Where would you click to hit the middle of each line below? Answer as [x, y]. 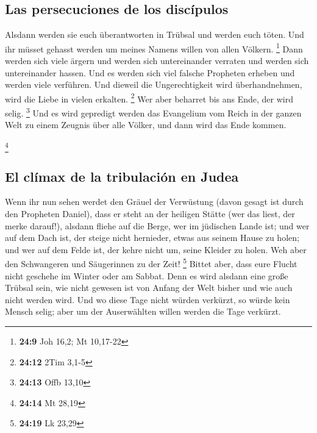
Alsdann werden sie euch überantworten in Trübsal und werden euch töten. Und [155, 34]
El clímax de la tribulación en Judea [122, 176]
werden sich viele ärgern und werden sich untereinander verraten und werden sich [157, 61]
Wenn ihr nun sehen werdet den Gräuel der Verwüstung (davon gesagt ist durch [154, 202]
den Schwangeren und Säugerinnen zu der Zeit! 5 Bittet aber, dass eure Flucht [151, 263]
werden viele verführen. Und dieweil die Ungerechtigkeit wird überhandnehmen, [154, 84]
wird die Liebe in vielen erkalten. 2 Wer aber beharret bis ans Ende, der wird [149, 98]
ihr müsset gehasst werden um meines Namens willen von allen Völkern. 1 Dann [154, 48]
